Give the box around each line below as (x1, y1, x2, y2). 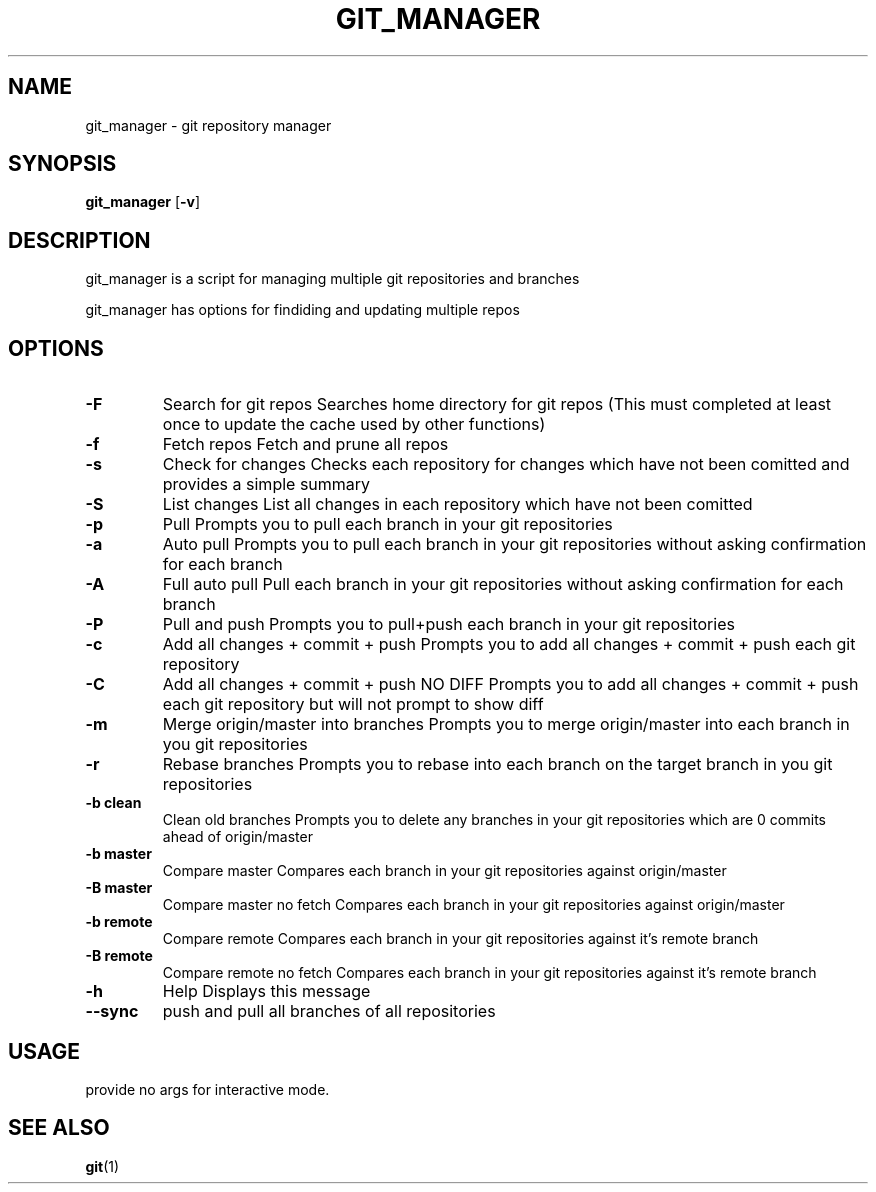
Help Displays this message (162, 981, 371, 1002)
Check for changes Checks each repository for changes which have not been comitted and (162, 454, 850, 475)
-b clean (85, 794, 142, 812)
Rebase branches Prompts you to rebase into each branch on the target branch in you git (162, 754, 833, 775)
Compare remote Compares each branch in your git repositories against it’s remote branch (162, 930, 759, 948)
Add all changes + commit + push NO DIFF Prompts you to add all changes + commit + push (162, 674, 859, 695)
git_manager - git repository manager (85, 116, 332, 134)
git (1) (85, 1157, 120, 1175)
